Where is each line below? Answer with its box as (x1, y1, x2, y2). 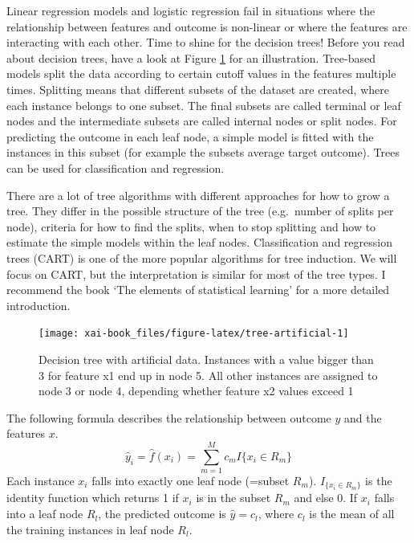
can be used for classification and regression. (6, 159, 225, 176)
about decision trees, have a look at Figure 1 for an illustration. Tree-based (6, 49, 375, 66)
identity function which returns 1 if (6, 489, 179, 506)
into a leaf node (6, 505, 83, 522)
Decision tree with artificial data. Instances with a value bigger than (39, 350, 374, 367)
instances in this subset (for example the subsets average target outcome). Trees (6, 144, 400, 161)
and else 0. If (294, 489, 358, 506)
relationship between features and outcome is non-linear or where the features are (6, 18, 408, 35)
